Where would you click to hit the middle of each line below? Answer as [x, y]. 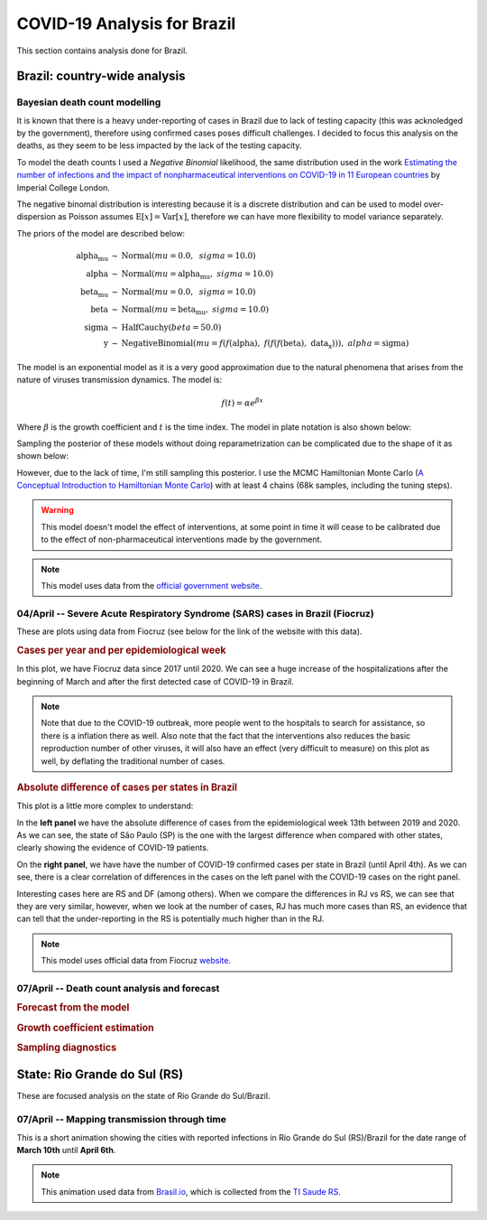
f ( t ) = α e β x [243, 402]
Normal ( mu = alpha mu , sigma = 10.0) [198, 275]
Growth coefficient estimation [86, 1028]
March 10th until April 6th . [66, 1150]
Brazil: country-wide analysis [101, 76]
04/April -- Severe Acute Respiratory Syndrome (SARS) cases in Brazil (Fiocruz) [195, 613]
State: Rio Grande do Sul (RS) [100, 1075]
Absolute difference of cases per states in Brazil [127, 787]
